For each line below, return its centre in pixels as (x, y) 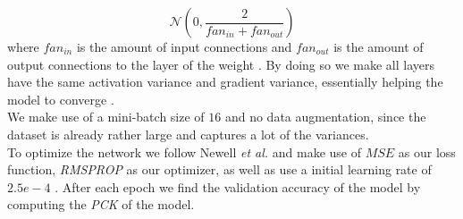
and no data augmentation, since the (325, 117)
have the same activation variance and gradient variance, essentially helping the (225, 82)
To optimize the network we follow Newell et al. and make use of (184, 152)
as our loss (427, 152)
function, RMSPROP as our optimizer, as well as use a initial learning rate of (219, 169)
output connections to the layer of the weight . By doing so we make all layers (221, 64)
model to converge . (61, 99)
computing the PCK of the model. (101, 204)
